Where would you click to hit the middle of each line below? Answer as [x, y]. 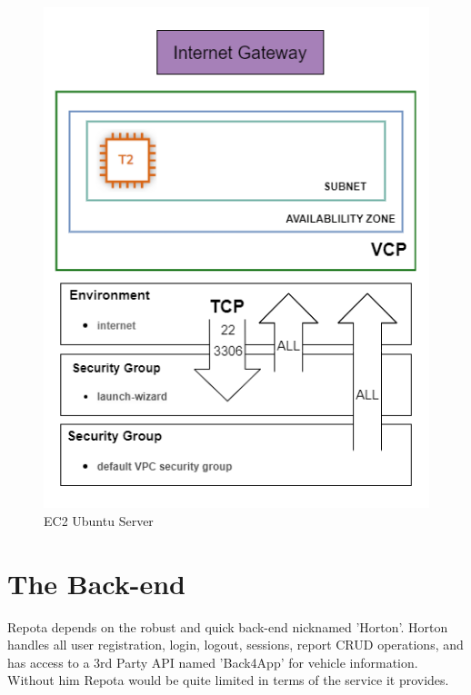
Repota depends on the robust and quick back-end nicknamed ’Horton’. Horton [228, 626]
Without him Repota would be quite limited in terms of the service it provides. [228, 680]
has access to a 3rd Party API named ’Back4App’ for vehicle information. [213, 662]
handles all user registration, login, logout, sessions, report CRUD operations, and [235, 645]
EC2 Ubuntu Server [99, 520]
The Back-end [97, 583]
